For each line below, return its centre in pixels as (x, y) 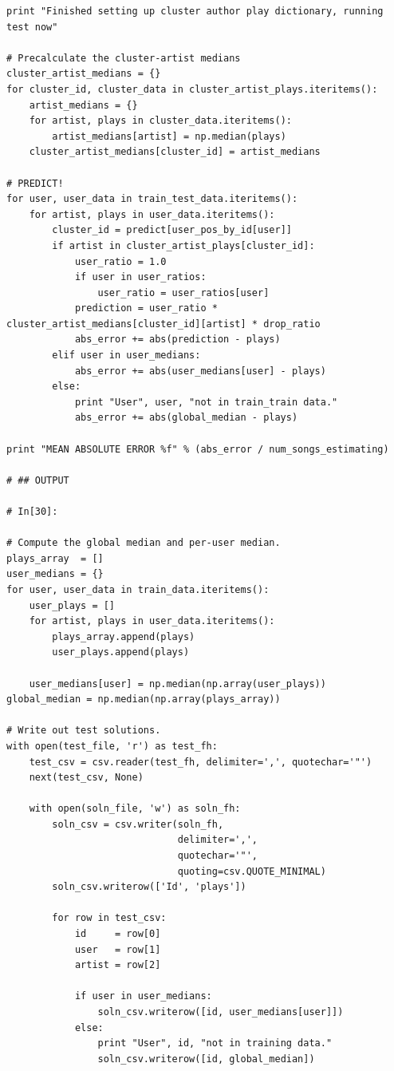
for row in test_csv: (109, 918)
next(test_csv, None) (86, 778)
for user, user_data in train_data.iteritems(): (138, 589)
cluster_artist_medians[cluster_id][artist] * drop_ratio (164, 324)
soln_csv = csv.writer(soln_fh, (138, 824)
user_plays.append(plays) (121, 652)
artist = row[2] (118, 965)
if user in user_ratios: (140, 277)
